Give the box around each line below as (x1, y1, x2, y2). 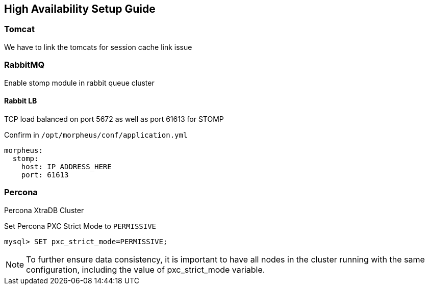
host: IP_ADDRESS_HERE (21, 162, 112, 171)
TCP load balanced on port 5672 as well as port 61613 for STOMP (4, 114, 224, 123)
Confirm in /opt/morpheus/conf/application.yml (4, 130, 188, 139)
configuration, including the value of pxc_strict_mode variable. (26, 264, 265, 275)
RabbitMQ (4, 60, 45, 70)
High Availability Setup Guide (4, 3, 156, 15)
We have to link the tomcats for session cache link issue (4, 42, 192, 51)
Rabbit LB (4, 96, 37, 106)
